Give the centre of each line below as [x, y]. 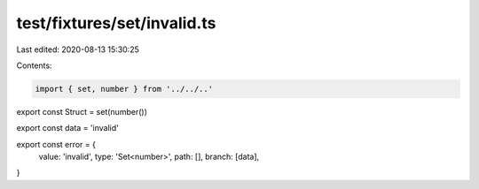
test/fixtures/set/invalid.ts [116, 23]
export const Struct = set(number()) [82, 111]
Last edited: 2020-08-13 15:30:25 [78, 49]
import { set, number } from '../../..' [124, 89]
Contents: [34, 65]
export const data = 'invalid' [67, 128]
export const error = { [56, 144]
